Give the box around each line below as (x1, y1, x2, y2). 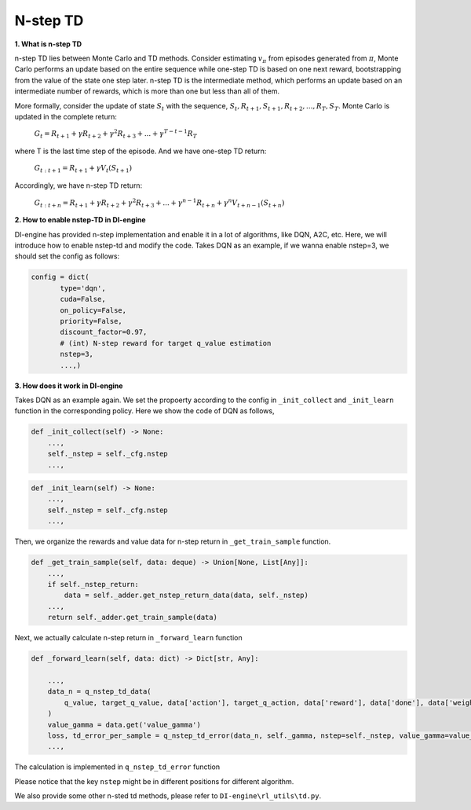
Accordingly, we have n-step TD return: (14, 181, 143, 190)
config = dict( (31, 273, 89, 282)
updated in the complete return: (14, 112, 118, 121)
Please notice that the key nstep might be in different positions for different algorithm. (14, 776, 294, 786)
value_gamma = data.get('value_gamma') (47, 720, 202, 729)
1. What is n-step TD (14, 39, 82, 49)
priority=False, (60, 317, 123, 326)
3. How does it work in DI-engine (14, 381, 123, 390)
